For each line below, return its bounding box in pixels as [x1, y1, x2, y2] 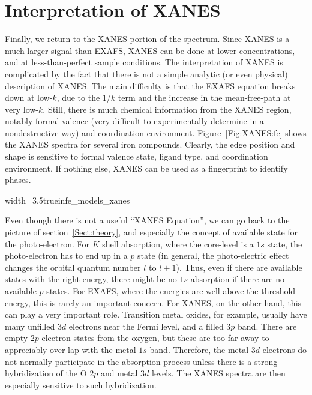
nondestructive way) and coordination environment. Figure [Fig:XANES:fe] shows [5, 126, 307, 139]
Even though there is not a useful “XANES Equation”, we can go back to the [5, 214, 290, 226]
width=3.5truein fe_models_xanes [5, 193, 130, 206]
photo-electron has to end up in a [5, 249, 128, 262]
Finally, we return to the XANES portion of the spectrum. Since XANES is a [5, 32, 290, 45]
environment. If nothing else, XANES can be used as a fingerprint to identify [5, 161, 288, 174]
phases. [5, 173, 31, 186]
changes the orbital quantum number [5, 261, 141, 273]
